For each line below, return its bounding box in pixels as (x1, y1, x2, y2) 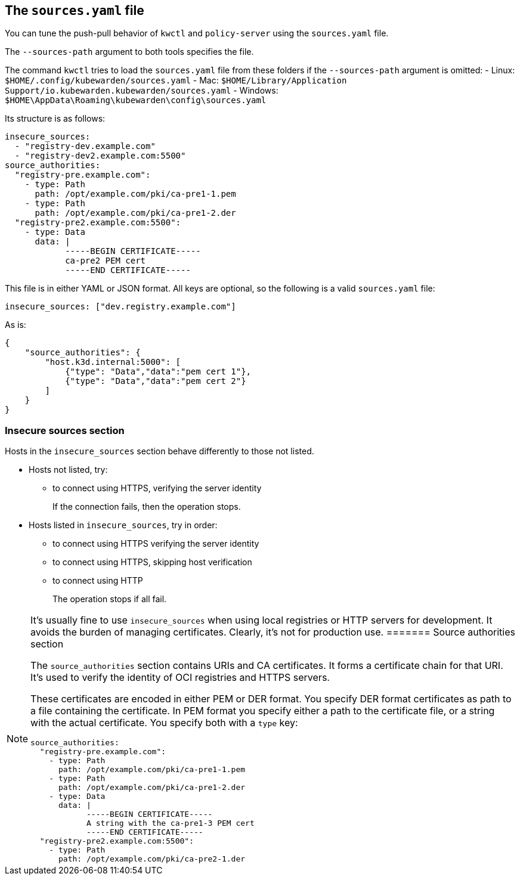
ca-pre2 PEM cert (65, 256, 146, 266)
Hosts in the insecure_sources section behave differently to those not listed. (5, 446, 314, 457)
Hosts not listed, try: (29, 464, 108, 475)
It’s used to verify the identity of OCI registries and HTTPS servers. (30, 671, 330, 684)
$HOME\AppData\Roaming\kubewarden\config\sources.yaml (5, 95, 267, 106)
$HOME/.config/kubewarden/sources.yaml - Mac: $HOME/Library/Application (5, 75, 347, 86)
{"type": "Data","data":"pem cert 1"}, (65, 367, 252, 377)
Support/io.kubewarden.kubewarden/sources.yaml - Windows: (5, 85, 278, 96)
